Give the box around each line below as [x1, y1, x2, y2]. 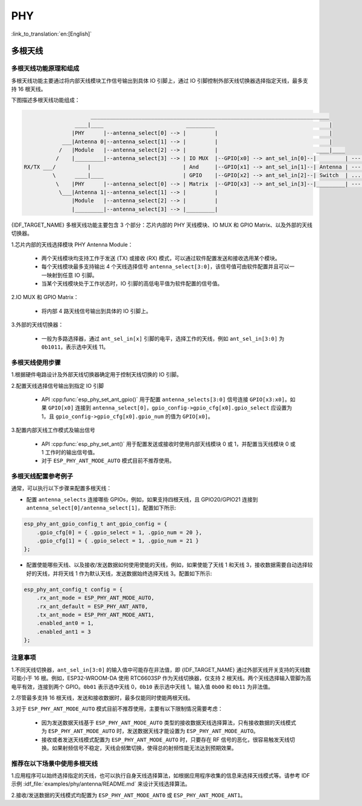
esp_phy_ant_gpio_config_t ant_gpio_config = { [24, 520, 167, 527]
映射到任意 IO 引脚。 [46, 271, 98, 279]
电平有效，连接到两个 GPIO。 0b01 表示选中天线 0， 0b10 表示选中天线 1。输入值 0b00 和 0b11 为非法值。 [11, 683, 274, 690]
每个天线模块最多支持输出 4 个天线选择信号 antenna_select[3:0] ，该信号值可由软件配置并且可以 [41, 263, 290, 270]
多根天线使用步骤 [11, 358, 61, 367]
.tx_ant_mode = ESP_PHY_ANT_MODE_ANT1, [36, 611, 155, 618]
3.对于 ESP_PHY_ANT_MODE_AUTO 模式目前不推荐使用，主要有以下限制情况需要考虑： [11, 705, 223, 712]
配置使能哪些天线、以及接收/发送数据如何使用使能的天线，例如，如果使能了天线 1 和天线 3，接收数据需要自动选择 [26, 561, 308, 569]
